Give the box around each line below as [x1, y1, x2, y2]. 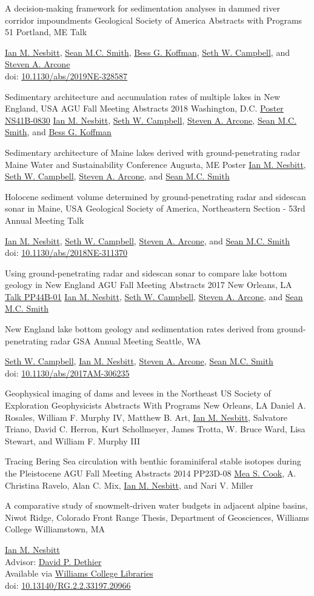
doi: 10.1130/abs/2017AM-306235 [5, 366, 130, 379]
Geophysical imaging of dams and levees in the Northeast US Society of [5, 387, 271, 400]
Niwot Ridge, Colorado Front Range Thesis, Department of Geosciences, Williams [5, 511, 309, 523]
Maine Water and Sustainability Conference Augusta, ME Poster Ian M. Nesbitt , [5, 158, 306, 170]
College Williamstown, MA [5, 523, 105, 535]
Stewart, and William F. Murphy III [5, 434, 141, 447]
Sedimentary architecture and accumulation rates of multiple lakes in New [5, 90, 281, 102]
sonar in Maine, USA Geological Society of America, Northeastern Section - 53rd [5, 202, 306, 215]
